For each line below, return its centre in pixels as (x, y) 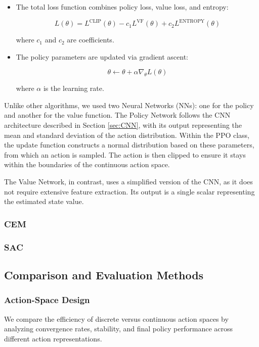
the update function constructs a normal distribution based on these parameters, (129, 145)
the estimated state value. (44, 201)
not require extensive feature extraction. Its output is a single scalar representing (129, 191)
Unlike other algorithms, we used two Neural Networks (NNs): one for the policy (129, 105)
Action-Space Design (47, 300)
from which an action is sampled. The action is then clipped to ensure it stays (125, 154)
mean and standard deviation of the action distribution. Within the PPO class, (127, 135)
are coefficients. (91, 40)
